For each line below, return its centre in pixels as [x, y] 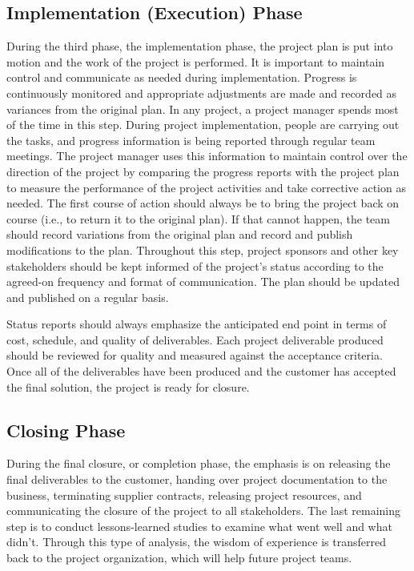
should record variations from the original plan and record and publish [180, 234]
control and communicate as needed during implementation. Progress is [182, 77]
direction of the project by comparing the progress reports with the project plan [203, 171]
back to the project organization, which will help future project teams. [179, 558]
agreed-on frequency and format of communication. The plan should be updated [203, 281]
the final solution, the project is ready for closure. [128, 386]
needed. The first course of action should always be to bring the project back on [203, 203]
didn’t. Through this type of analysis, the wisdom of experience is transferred [196, 542]
